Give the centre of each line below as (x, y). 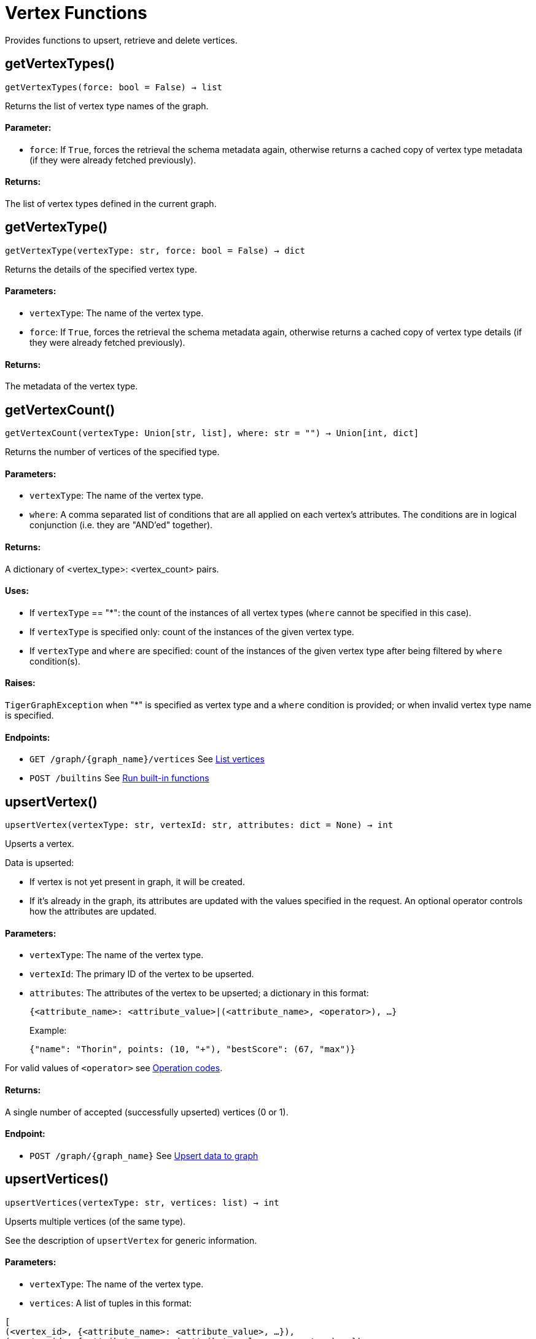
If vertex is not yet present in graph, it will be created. (137, 882)
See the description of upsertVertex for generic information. (131, 1240)
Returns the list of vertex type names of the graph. (107, 106)
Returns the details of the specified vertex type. (101, 269)
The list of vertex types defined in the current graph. (111, 204)
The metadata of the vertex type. (72, 386)
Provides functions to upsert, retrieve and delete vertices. (121, 40)
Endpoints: (28, 737)
